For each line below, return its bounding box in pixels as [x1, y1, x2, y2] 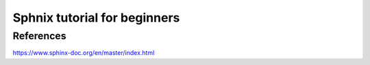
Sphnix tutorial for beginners [12, 10, 180, 25]
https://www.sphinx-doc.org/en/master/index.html [12, 49, 155, 57]
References [12, 30, 66, 42]
